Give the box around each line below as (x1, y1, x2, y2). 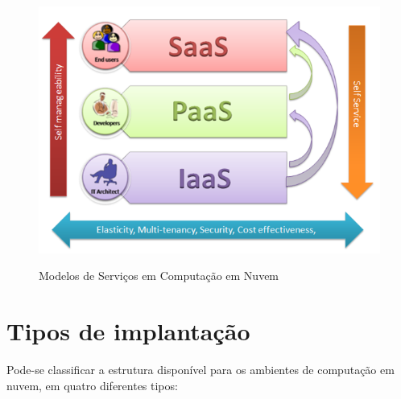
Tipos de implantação (6, 315, 250, 348)
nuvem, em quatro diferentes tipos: (6, 376, 178, 393)
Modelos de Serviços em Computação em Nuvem (39, 267, 279, 284)
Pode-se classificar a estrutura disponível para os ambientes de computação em (6, 361, 395, 378)
